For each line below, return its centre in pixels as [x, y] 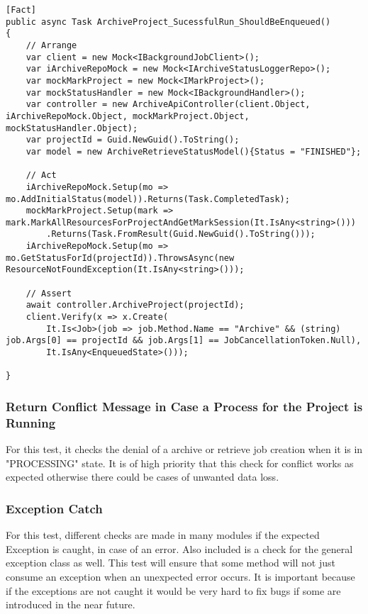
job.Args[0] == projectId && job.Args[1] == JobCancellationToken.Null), [184, 341]
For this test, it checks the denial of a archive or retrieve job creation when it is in [184, 449]
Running [31, 422]
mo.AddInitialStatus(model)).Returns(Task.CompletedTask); [148, 199]
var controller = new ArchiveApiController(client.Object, [168, 105]
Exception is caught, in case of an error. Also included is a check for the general [179, 548]
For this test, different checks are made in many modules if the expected [163, 535]
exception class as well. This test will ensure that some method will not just [171, 563]
